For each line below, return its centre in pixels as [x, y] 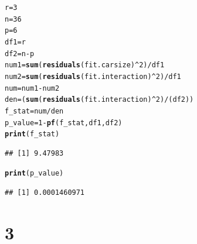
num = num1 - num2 [32, 88]
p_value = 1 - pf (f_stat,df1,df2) [64, 123]
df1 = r [15, 42]
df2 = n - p [20, 54]
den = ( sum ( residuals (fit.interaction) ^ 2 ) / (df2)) [99, 100]
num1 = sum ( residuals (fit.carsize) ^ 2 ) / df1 [85, 65]
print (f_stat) [32, 134]
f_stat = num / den [34, 111]
